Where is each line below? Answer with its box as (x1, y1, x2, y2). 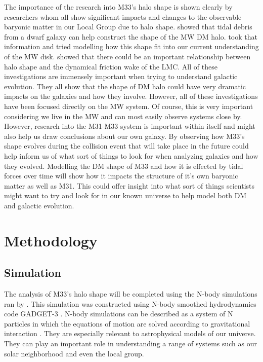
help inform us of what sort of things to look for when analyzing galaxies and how (4, 150, 258, 161)
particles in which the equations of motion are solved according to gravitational (4, 318, 250, 329)
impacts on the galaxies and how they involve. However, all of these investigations (4, 91, 258, 101)
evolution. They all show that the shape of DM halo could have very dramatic (4, 81, 246, 91)
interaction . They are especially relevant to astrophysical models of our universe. (4, 328, 256, 339)
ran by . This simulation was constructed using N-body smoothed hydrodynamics (4, 298, 256, 309)
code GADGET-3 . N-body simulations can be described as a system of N (4, 308, 233, 319)
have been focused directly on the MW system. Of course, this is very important (4, 100, 253, 111)
